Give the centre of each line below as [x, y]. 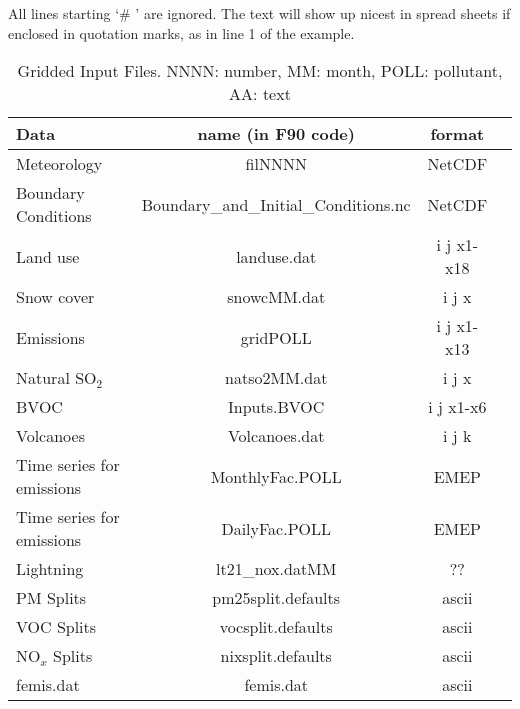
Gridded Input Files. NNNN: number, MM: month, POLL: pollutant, [260, 71]
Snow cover [55, 297]
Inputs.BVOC [276, 407]
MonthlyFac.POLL [276, 476]
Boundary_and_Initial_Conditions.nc [276, 204]
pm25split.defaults [276, 598]
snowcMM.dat [276, 297]
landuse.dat [276, 256]
